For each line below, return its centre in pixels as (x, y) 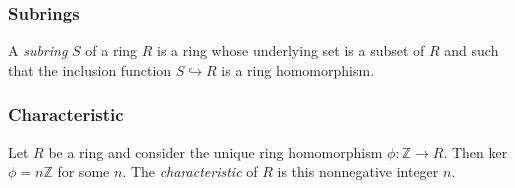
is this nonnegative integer (358, 171)
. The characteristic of (190, 171)
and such (471, 50)
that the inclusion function (90, 69)
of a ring (111, 50)
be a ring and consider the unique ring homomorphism (215, 151)
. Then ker (475, 151)
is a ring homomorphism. (298, 69)
